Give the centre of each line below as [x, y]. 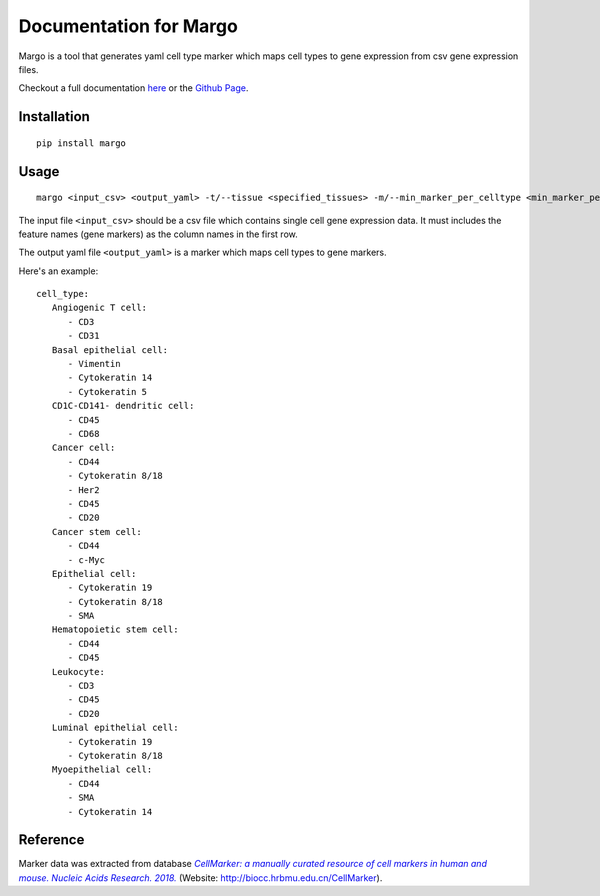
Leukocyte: [78, 671]
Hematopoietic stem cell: [115, 629]
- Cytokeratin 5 [107, 391]
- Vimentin [94, 364]
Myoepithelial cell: [102, 769]
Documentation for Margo [128, 26]
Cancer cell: [83, 448]
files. [28, 69]
